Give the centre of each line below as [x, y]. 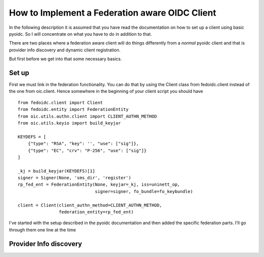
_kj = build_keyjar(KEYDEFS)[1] [56, 171]
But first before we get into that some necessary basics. [66, 59]
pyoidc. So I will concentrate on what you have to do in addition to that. [81, 34]
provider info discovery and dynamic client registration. [65, 50]
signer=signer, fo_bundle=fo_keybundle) [144, 191]
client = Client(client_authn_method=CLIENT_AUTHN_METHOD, [90, 205]
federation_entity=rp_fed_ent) [96, 212]
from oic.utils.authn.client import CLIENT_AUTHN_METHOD [88, 116]
